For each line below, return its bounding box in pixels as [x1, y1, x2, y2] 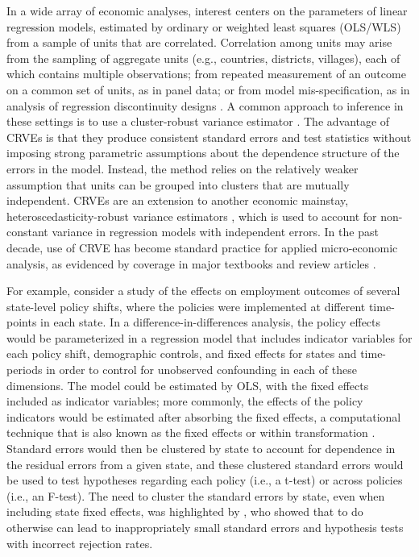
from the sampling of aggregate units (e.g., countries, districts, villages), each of [6, 49, 400, 66]
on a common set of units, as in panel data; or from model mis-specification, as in [6, 81, 410, 98]
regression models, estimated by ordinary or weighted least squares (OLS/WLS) [6, 18, 401, 35]
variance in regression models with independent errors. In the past [52, 223, 379, 240]
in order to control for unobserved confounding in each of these [46, 361, 357, 378]
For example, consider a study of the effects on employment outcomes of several [6, 282, 400, 299]
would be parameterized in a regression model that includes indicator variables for [6, 329, 413, 346]
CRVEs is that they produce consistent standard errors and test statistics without [6, 128, 412, 145]
